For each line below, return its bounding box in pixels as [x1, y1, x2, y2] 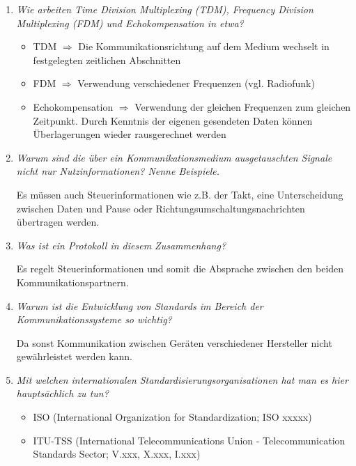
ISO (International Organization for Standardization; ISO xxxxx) [33, 410, 312, 424]
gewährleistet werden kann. [16, 349, 133, 364]
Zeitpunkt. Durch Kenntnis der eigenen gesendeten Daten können [33, 113, 313, 127]
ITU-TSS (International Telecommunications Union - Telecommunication [33, 433, 346, 447]
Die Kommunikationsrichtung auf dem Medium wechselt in [78, 39, 330, 54]
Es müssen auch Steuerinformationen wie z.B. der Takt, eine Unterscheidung [16, 187, 343, 201]
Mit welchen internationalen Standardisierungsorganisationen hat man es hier [16, 372, 348, 387]
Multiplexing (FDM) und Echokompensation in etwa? [16, 15, 244, 30]
